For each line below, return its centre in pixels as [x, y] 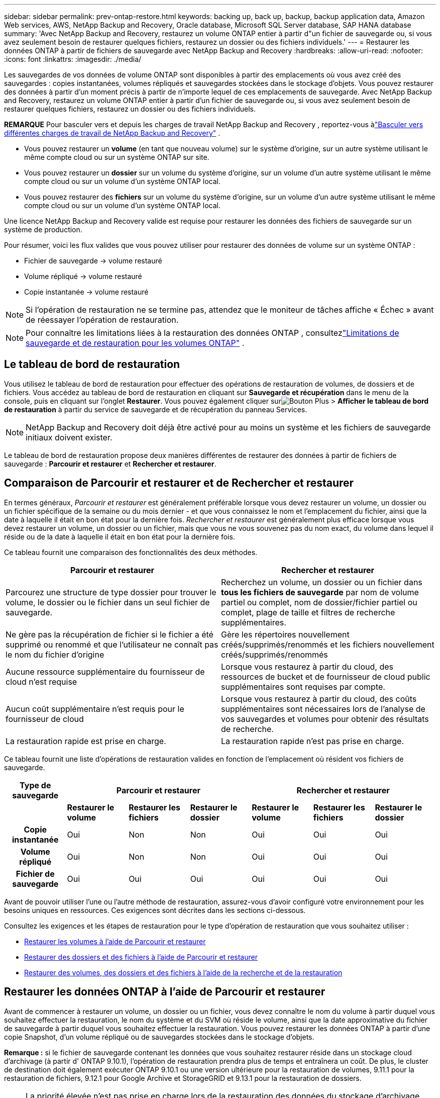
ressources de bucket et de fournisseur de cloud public [326, 676]
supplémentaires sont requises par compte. [303, 687]
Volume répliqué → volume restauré [83, 276]
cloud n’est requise [41, 681]
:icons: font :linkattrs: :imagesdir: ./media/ [73, 59]
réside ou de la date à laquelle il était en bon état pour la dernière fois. [120, 536]
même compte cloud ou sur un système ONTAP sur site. [117, 157]
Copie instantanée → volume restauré [86, 292]
